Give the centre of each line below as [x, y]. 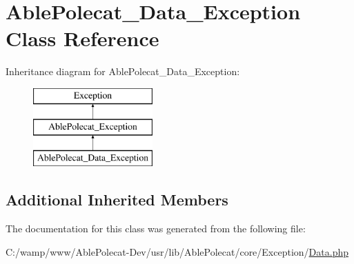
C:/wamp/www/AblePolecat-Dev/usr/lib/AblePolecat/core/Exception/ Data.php [177, 251]
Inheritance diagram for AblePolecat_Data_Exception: [123, 71]
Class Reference [82, 38]
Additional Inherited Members [117, 200]
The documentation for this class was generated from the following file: [156, 229]
